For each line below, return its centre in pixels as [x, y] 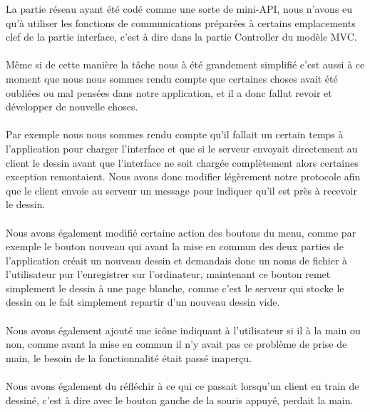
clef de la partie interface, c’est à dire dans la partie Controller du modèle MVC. [181, 37]
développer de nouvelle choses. [72, 107]
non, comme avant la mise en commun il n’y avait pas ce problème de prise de [176, 344]
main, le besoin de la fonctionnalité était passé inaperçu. [129, 357]
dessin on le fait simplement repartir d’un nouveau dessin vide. [143, 302]
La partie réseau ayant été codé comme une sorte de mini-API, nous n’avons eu [179, 9]
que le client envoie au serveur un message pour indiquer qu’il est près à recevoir [181, 190]
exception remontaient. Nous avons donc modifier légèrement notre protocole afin [183, 176]
